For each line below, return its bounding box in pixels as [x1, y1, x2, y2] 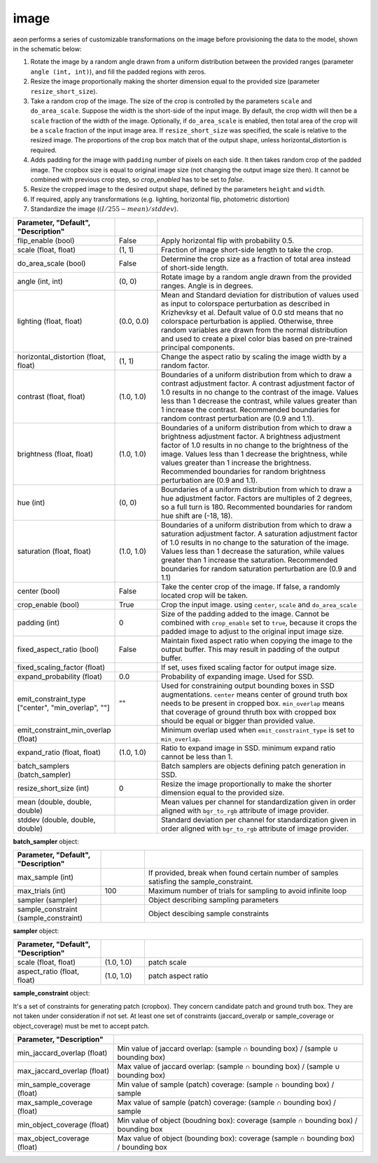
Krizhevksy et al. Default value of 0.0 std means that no [161, 307, 344, 317]
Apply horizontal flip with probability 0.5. [161, 236, 295, 245]
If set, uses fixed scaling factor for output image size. [161, 662, 337, 672]
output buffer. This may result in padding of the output [161, 644, 340, 654]
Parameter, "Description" [17, 1034, 104, 1044]
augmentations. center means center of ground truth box [161, 689, 348, 699]
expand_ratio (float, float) [17, 747, 101, 757]
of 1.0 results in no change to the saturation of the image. [161, 537, 349, 547]
